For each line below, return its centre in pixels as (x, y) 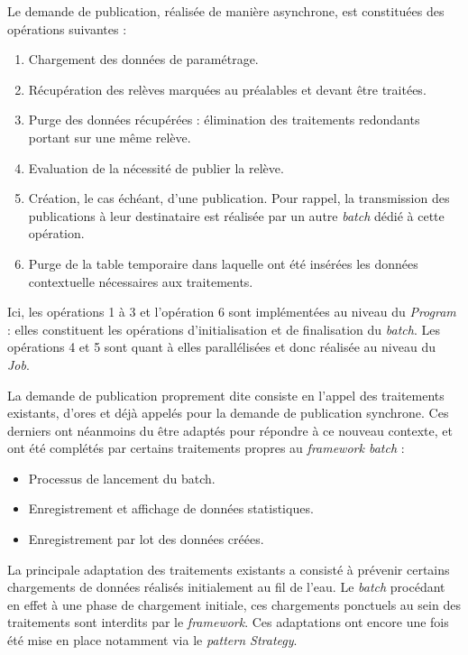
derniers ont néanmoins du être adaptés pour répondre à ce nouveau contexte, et (230, 430)
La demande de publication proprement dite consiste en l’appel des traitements (226, 395)
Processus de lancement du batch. (122, 478)
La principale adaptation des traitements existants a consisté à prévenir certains (229, 569)
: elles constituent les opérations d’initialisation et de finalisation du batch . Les (224, 329)
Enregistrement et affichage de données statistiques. (171, 508)
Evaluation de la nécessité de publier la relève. (156, 167)
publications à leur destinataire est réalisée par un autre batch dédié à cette (236, 215)
